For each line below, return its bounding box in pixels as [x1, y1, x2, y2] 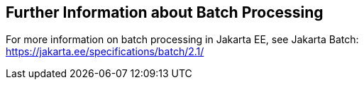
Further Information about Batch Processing [6, 4, 324, 21]
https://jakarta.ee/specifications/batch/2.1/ [6, 45, 204, 58]
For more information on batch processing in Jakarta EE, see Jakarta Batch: [6, 33, 359, 46]
